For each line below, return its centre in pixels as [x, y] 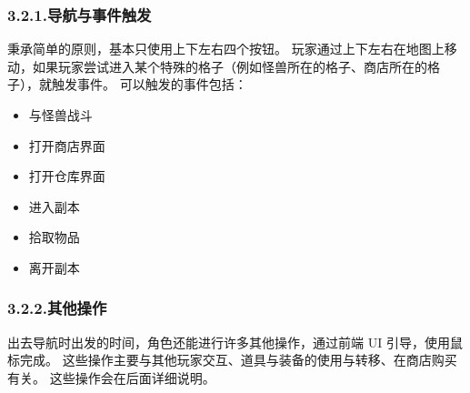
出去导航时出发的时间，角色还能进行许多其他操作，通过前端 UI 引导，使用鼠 [235, 342]
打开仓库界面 [67, 176]
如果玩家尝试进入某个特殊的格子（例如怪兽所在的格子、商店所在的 [230, 66]
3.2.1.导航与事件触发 [80, 14]
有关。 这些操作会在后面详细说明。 [111, 377]
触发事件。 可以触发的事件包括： [149, 84]
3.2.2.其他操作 [57, 308]
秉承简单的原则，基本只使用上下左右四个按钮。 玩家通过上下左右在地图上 [226, 49]
